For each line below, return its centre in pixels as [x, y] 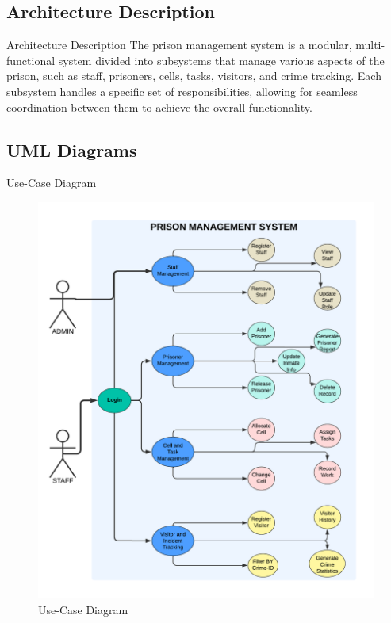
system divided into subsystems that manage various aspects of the [221, 60]
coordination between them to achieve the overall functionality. [159, 107]
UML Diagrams [72, 149]
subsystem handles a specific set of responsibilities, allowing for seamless [182, 91]
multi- [370, 45]
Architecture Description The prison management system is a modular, [179, 45]
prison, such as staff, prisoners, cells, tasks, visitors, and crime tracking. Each [194, 76]
